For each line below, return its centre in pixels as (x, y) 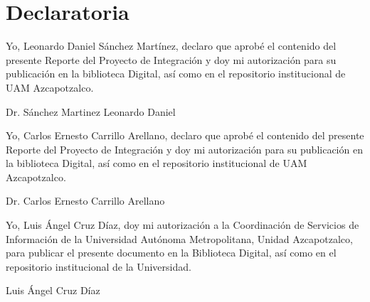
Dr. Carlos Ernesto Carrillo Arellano (85, 201)
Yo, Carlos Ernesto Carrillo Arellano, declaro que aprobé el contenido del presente (185, 135)
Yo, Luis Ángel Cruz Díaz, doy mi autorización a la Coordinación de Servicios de (183, 225)
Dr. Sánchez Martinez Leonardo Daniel (91, 111)
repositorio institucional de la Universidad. (99, 266)
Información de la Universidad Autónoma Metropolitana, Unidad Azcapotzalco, (179, 238)
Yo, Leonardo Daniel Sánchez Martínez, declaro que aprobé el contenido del (171, 46)
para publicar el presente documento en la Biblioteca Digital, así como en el (171, 253)
